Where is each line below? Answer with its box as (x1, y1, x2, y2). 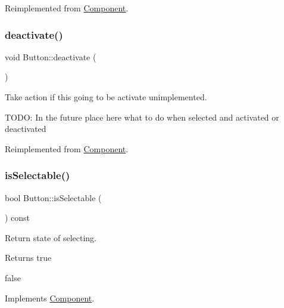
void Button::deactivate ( (5, 50, 96, 63)
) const (5, 211, 30, 224)
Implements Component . (5, 291, 95, 304)
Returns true (5, 251, 52, 264)
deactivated (5, 122, 46, 135)
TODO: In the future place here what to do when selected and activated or (5, 110, 279, 123)
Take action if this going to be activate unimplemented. (5, 91, 207, 103)
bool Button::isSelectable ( (5, 191, 102, 204)
